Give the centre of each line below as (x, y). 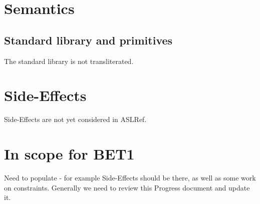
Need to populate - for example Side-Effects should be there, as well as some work (130, 178)
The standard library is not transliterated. (69, 61)
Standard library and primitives (88, 40)
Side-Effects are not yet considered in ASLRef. (75, 119)
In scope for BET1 (69, 154)
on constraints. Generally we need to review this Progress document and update (127, 187)
